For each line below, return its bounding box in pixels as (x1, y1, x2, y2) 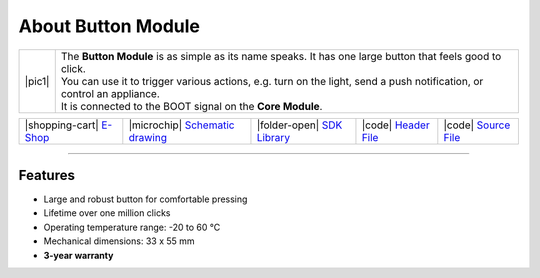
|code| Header (361, 118, 430, 132)
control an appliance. (60, 86, 160, 100)
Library (256, 130, 290, 144)
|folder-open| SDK (256, 118, 343, 132)
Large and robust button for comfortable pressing (43, 193, 248, 205)
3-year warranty (43, 249, 114, 261)
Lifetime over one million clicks (43, 207, 171, 219)
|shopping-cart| (24, 118, 99, 132)
